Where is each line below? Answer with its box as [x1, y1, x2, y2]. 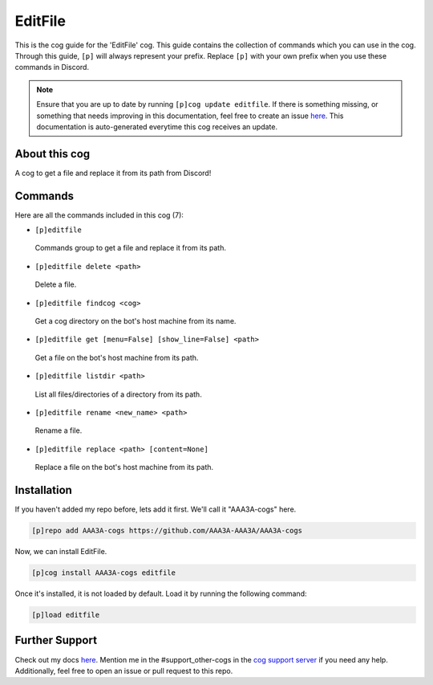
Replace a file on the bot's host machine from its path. [34, 463, 214, 472]
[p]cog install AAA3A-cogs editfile [31, 569, 176, 577]
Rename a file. [34, 426, 83, 435]
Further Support [14, 634, 98, 647]
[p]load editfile [31, 610, 100, 619]
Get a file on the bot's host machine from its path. [34, 353, 199, 362]
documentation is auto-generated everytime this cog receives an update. [36, 121, 278, 132]
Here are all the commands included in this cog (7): [14, 210, 184, 220]
